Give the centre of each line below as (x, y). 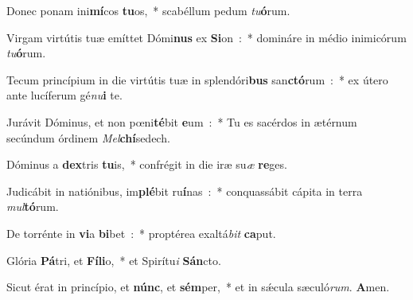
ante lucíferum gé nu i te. (64, 95)
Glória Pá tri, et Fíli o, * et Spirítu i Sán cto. (114, 260)
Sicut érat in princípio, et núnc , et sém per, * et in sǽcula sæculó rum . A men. (198, 287)
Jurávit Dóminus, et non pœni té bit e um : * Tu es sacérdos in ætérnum (182, 121)
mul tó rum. (33, 206)
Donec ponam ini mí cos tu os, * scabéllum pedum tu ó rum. (148, 10)
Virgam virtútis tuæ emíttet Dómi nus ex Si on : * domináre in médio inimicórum (206, 37)
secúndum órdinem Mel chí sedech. (88, 137)
